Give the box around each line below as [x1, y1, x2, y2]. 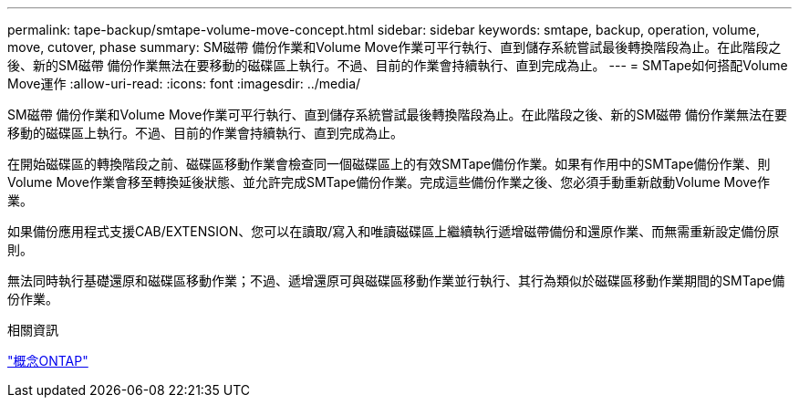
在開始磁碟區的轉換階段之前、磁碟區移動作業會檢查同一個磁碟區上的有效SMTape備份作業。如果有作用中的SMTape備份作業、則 [7, 156, 771, 171]
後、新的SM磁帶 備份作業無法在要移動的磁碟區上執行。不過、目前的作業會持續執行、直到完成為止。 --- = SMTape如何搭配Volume [7, 57, 788, 73]
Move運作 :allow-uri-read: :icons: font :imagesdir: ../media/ [7, 76, 361, 91]
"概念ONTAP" [7, 353, 88, 369]
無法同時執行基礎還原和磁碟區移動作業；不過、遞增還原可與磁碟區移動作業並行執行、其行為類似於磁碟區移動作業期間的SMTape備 [7, 273, 785, 288]
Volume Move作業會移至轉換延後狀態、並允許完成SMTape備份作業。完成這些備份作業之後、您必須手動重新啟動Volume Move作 [7, 174, 771, 190]
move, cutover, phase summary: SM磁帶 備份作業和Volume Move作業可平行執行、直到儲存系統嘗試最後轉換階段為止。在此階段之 [7, 39, 782, 55]
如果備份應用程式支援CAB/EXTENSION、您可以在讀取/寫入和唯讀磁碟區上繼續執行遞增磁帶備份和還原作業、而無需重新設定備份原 [7, 223, 780, 239]
